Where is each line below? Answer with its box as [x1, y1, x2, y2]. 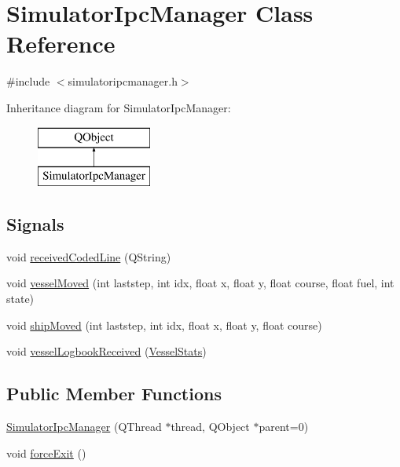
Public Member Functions [6, 381, 222, 406]
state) [6, 290, 35, 307]
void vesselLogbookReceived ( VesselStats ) [6, 343, 207, 359]
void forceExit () [6, 444, 86, 461]
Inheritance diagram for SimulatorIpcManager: [6, 99, 231, 115]
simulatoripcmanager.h [68, 73, 178, 89]
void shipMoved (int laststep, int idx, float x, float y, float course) [6, 316, 322, 333]
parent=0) [259, 418, 309, 435]
